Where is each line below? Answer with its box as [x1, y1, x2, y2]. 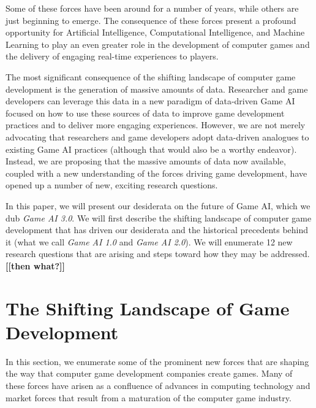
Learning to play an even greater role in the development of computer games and [6, 37, 310, 50]
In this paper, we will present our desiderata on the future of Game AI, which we [6, 199, 310, 212]
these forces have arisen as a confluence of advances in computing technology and [6, 379, 310, 391]
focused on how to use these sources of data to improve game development [6, 106, 285, 119]
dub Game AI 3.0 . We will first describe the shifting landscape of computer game [6, 211, 312, 224]
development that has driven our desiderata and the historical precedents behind [6, 223, 309, 236]
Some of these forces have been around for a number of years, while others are [6, 2, 299, 14]
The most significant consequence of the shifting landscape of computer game [6, 70, 296, 83]
